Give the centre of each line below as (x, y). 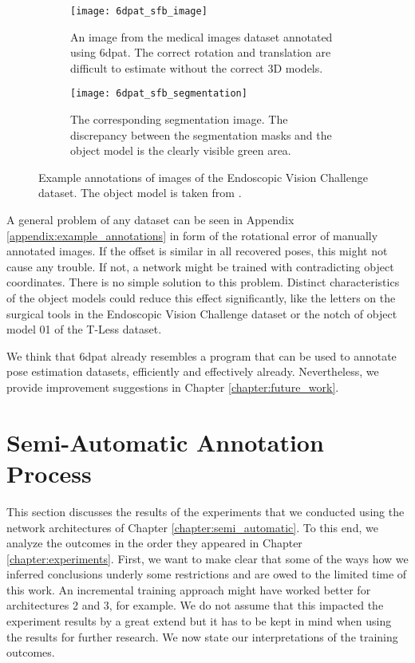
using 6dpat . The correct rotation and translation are (201, 52)
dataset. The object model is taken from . (140, 193)
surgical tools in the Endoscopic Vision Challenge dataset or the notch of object (202, 313)
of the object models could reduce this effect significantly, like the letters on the (201, 298)
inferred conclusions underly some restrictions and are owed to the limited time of (207, 574)
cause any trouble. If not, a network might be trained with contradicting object (200, 266)
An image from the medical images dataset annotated (202, 36)
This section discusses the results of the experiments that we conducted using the (206, 511)
